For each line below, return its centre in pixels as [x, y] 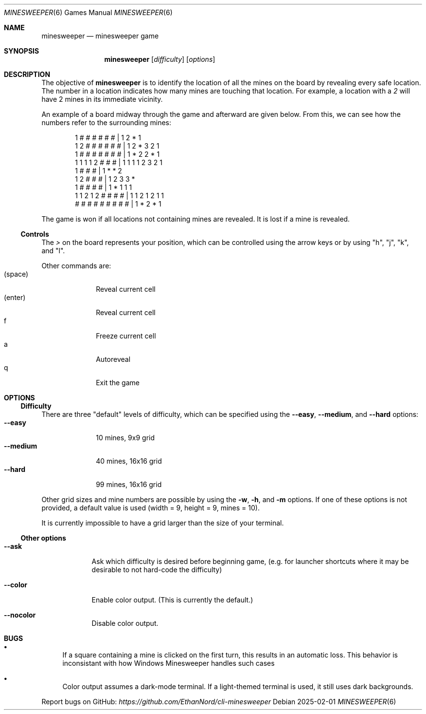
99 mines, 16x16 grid [129, 484]
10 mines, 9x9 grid [125, 438]
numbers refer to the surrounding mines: [106, 122]
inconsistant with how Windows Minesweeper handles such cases [169, 663]
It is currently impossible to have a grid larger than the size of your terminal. [163, 523]
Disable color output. [125, 623]
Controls [35, 234]
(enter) [15, 297]
